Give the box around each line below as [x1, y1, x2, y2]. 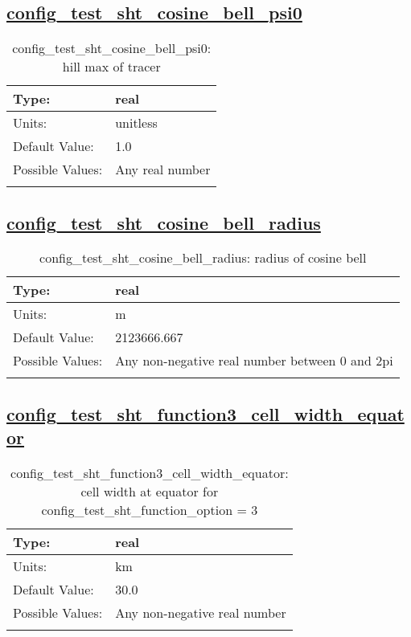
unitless [115, 113, 158, 133]
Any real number [115, 160, 211, 179]
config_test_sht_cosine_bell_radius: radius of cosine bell [39, 248, 367, 267]
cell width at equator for [80, 482, 219, 500]
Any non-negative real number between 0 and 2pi [115, 351, 393, 370]
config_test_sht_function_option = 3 [41, 500, 258, 519]
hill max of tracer [62, 57, 161, 76]
